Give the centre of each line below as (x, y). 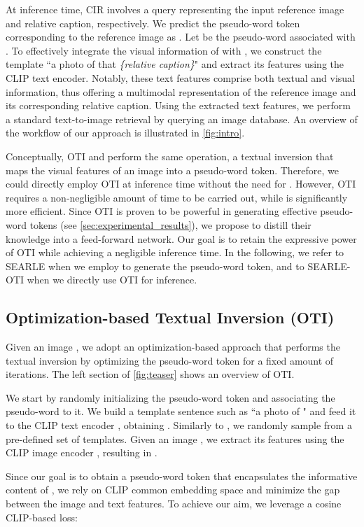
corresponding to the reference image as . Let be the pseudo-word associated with (181, 37)
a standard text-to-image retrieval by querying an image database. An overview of (182, 119)
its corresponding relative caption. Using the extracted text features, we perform (178, 105)
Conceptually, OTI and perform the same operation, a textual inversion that (170, 156)
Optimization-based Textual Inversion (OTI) (170, 317)
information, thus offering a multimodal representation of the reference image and (181, 91)
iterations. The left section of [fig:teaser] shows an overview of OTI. (150, 374)
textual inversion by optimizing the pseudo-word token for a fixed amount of (170, 360)
